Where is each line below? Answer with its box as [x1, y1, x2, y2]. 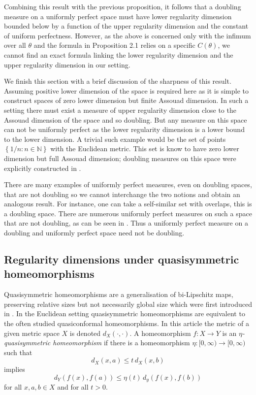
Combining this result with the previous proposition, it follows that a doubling [4, 1, 241, 11]
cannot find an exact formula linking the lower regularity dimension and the [4, 49, 233, 60]
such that [4, 347, 32, 357]
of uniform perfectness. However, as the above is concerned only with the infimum [4, 30, 251, 40]
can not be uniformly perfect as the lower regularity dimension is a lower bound [4, 124, 245, 134]
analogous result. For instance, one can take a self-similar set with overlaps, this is [4, 198, 252, 209]
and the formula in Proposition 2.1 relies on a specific [33, 40, 195, 50]
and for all [57, 382, 89, 392]
